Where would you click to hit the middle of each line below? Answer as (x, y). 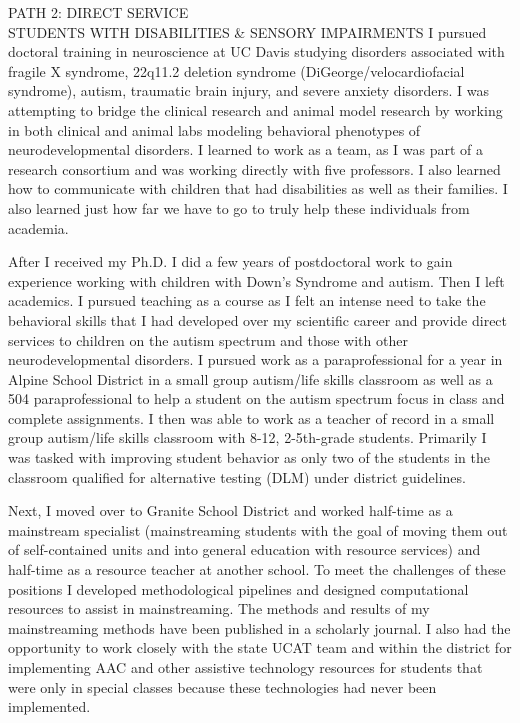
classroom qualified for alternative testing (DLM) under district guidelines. (237, 476)
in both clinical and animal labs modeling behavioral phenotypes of (214, 129)
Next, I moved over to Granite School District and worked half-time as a (230, 510)
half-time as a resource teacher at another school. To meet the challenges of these (257, 569)
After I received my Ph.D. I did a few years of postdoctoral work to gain (230, 261)
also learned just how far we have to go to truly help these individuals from (239, 207)
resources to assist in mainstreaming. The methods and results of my (219, 608)
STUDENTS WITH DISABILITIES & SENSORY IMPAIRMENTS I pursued (247, 31)
